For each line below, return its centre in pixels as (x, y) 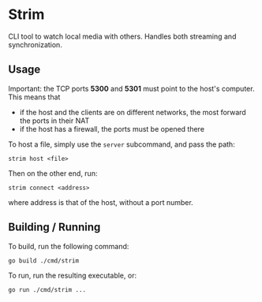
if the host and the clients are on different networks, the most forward (133, 112)
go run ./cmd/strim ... (47, 289)
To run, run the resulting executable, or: (72, 275)
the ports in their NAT (54, 121)
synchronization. (36, 44)
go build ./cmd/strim (44, 261)
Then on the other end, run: (53, 173)
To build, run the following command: (69, 246)
